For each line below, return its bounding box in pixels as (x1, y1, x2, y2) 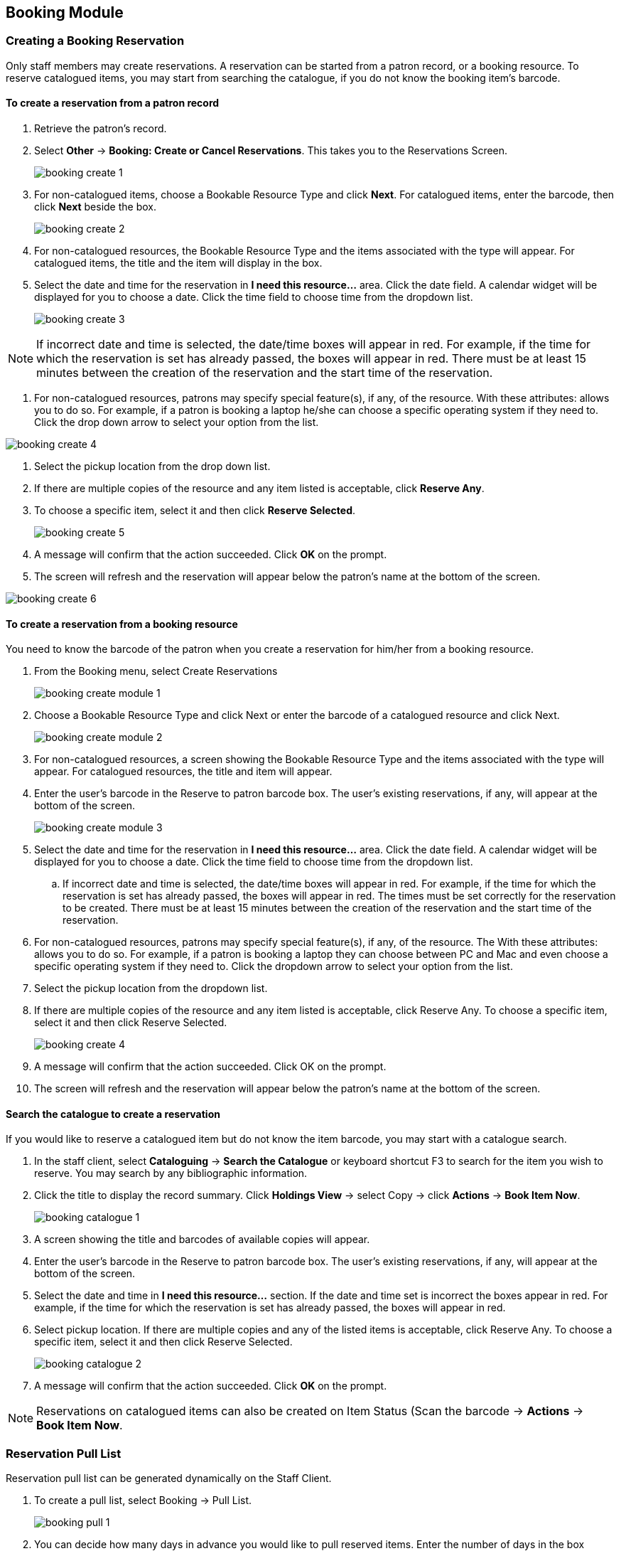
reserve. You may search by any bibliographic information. (34, 1167, 308, 1180)
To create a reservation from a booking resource (6, 617, 238, 630)
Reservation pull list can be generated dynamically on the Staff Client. (6, 1472, 332, 1485)
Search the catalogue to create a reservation (6, 1107, 220, 1120)
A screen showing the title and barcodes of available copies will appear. (34, 1233, 370, 1246)
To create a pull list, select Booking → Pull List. (34, 1494, 252, 1507)
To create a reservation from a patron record (6, 97, 220, 110)
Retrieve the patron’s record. (34, 122, 167, 135)
